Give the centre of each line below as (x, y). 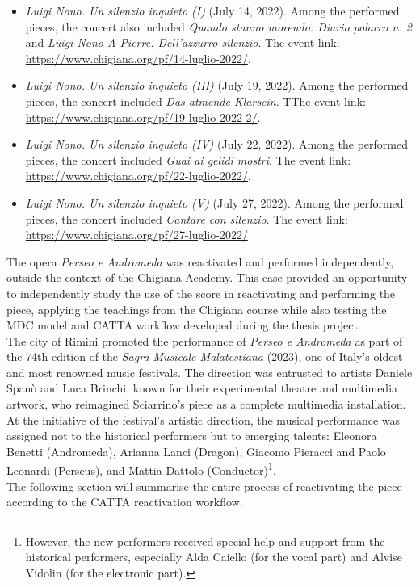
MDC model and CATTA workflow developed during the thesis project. (184, 325)
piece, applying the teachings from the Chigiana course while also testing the (197, 309)
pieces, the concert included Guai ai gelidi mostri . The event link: (188, 159)
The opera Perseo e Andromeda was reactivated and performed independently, (200, 261)
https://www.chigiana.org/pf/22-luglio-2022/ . (138, 176)
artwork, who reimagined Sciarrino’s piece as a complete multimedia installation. (206, 404)
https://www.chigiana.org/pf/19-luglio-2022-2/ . (143, 117)
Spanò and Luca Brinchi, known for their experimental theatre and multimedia (202, 388)
